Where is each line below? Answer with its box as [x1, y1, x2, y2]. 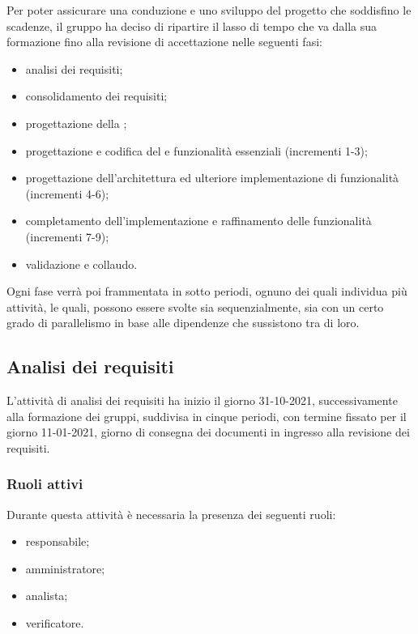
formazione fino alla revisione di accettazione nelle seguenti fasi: [6, 33, 322, 50]
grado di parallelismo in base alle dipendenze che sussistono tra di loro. [6, 314, 360, 331]
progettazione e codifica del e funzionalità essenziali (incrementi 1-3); [25, 142, 368, 159]
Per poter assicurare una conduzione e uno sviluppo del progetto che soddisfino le [6, 2, 412, 18]
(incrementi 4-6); [25, 185, 109, 202]
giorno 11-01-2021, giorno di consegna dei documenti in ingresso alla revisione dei [6, 423, 410, 440]
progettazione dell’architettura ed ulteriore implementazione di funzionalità [25, 169, 399, 186]
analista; [25, 587, 68, 604]
